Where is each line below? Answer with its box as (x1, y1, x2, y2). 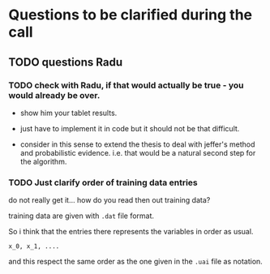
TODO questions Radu (8, 55, 123, 69)
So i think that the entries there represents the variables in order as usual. (8, 227, 254, 237)
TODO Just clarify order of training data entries (8, 177, 198, 188)
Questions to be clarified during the (8, 6, 253, 24)
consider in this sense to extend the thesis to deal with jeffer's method (19, 139, 255, 149)
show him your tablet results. (19, 108, 118, 118)
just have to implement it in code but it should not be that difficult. (19, 123, 240, 133)
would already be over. (8, 89, 101, 101)
